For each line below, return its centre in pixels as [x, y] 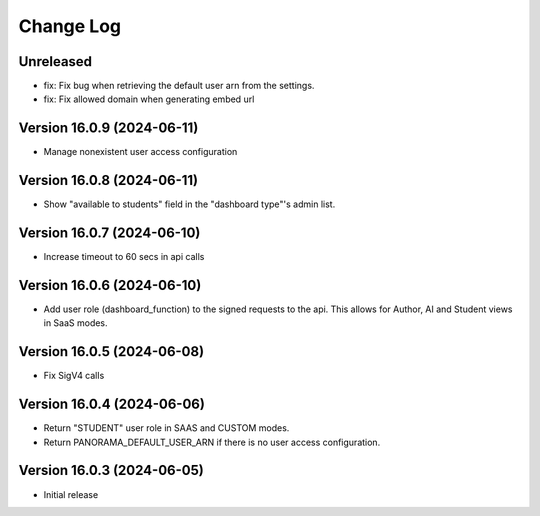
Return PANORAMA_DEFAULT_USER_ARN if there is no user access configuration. [212, 442]
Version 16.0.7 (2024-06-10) [109, 233]
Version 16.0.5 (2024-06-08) [111, 351]
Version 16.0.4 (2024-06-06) [111, 404]
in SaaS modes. [76, 323]
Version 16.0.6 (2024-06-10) [110, 285]
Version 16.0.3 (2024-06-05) [111, 470]
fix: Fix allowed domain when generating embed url [149, 99]
